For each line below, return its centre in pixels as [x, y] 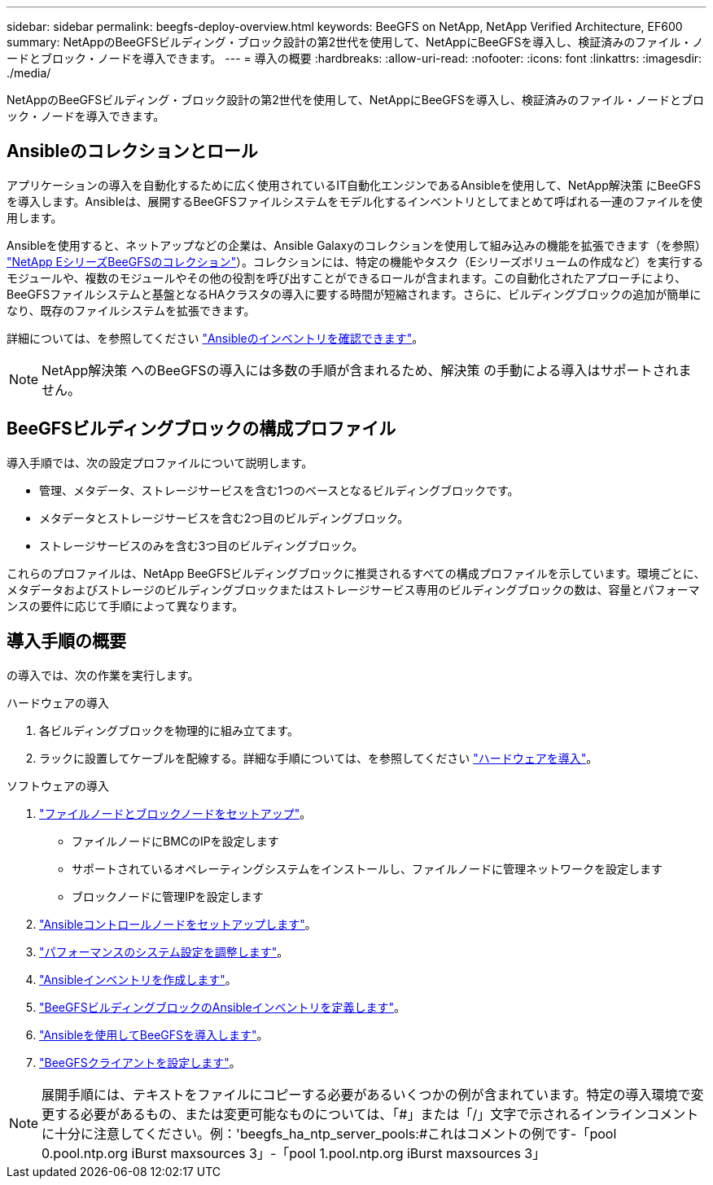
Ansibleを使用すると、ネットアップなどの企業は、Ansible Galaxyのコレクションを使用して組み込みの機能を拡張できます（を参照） [356, 245]
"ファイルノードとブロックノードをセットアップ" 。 [175, 813]
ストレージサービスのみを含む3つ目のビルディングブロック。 [201, 545]
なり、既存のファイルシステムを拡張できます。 [131, 310]
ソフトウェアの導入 [58, 785]
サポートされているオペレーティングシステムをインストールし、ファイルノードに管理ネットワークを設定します [367, 868]
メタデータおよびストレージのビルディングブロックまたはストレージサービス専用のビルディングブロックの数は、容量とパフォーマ [353, 589]
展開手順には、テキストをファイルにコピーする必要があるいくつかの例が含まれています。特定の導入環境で [366, 1094]
